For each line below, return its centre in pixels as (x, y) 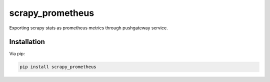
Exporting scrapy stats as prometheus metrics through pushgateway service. (89, 28)
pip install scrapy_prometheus (58, 67)
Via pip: (17, 54)
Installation (27, 42)
